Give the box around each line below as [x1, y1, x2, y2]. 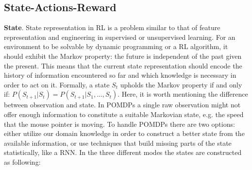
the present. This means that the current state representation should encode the [4, 60, 242, 70]
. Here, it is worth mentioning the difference [118, 89, 248, 99]
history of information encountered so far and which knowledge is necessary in [4, 70, 236, 80]
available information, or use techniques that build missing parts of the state [4, 137, 232, 148]
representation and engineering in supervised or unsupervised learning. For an [4, 32, 235, 42]
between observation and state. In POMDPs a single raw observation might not [4, 100, 241, 110]
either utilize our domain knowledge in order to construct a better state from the [4, 128, 245, 138]
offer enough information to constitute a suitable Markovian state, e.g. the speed [4, 109, 244, 119]
